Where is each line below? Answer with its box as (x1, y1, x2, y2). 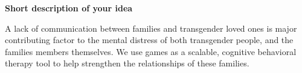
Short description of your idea (5, 2, 133, 14)
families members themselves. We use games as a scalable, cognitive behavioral (5, 45, 297, 57)
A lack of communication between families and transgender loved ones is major (5, 22, 297, 34)
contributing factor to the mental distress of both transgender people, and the (5, 34, 294, 46)
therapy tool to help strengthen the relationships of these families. (5, 57, 249, 69)
